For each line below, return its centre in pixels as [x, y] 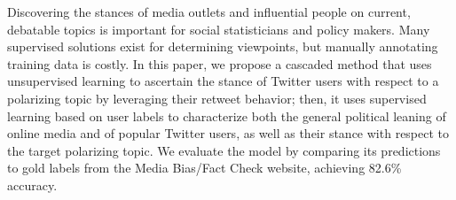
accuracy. [32, 185]
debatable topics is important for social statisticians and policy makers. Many [219, 29]
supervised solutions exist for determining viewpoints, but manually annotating [223, 46]
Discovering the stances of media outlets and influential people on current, [209, 12]
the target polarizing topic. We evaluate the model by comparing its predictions [224, 150]
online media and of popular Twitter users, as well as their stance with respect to [228, 133]
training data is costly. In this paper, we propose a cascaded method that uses [220, 63]
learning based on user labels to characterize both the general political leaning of [227, 115]
